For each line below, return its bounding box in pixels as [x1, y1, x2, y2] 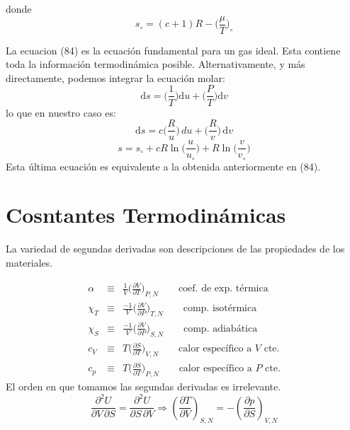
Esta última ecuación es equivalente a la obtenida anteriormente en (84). [6, 158, 321, 173]
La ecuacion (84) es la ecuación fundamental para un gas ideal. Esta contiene [6, 42, 341, 57]
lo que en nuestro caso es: [6, 105, 116, 120]
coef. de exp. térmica [178, 284, 269, 294]
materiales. [6, 255, 53, 269]
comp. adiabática [183, 323, 258, 334]
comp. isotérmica [183, 303, 257, 314]
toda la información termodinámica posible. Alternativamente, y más [6, 57, 305, 71]
